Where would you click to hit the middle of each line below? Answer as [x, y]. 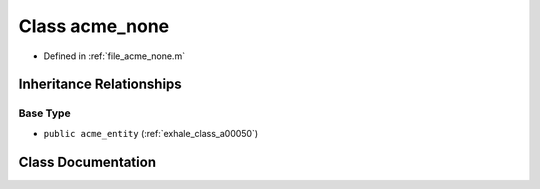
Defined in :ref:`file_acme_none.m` [114, 56]
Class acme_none [94, 26]
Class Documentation [87, 161]
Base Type [44, 113]
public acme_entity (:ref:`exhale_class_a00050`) [151, 133]
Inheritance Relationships [100, 84]
